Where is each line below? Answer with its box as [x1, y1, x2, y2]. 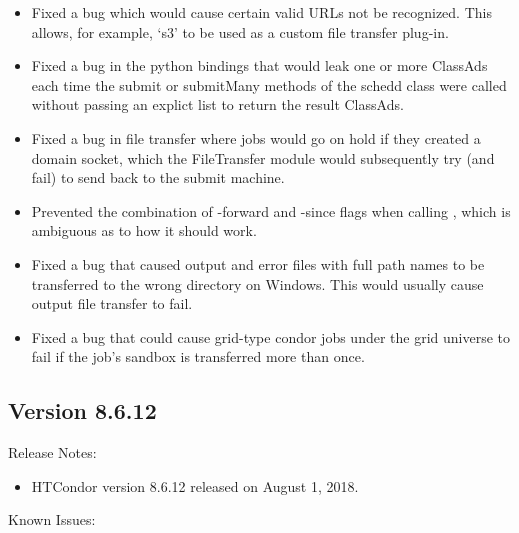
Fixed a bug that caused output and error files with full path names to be [31, 253, 485, 274]
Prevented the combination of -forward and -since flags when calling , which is [31, 200, 511, 221]
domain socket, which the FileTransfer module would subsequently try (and [31, 147, 495, 168]
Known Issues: [8, 509, 96, 530]
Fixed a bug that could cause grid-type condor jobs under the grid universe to [31, 326, 511, 347]
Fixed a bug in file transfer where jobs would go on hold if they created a [31, 127, 481, 148]
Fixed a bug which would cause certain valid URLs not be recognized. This [31, 2, 492, 22]
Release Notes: [8, 442, 97, 463]
